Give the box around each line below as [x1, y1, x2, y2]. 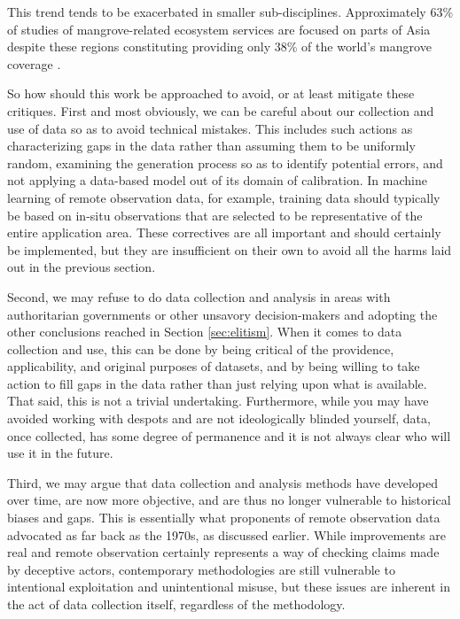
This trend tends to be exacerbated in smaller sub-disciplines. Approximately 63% [7, 3, 454, 20]
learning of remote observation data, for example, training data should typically [7, 188, 441, 206]
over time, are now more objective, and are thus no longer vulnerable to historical [7, 491, 451, 509]
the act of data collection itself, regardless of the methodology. [7, 595, 346, 613]
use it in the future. [7, 444, 113, 462]
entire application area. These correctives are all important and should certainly [7, 223, 441, 242]
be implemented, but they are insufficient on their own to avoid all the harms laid [7, 240, 452, 259]
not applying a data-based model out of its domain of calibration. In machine [7, 171, 427, 190]
